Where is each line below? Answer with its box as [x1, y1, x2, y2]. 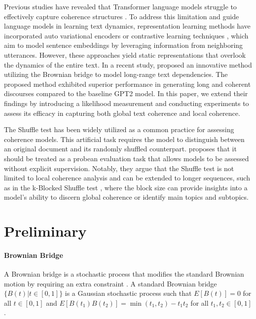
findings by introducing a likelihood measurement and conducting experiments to [4, 98, 249, 108]
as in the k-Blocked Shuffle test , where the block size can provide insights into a [4, 182, 248, 192]
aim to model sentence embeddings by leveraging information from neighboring [4, 40, 243, 50]
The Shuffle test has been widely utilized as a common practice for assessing [4, 124, 234, 135]
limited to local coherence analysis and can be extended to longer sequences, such [4, 173, 250, 183]
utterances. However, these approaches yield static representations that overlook [4, 49, 246, 60]
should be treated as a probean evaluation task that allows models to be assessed [4, 153, 249, 163]
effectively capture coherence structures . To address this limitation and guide [4, 11, 239, 21]
